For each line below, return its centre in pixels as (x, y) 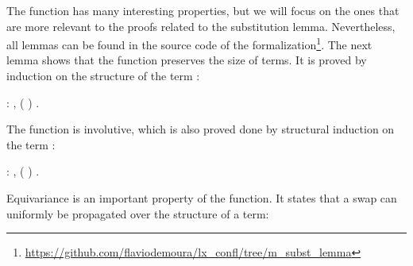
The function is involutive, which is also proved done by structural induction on (201, 129)
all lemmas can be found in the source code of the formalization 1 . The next (189, 43)
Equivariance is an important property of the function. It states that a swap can (202, 198)
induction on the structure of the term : (103, 76)
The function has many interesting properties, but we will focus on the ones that (203, 10)
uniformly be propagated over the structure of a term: (138, 213)
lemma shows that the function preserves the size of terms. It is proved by (187, 60)
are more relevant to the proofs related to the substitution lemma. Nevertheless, (201, 26)
